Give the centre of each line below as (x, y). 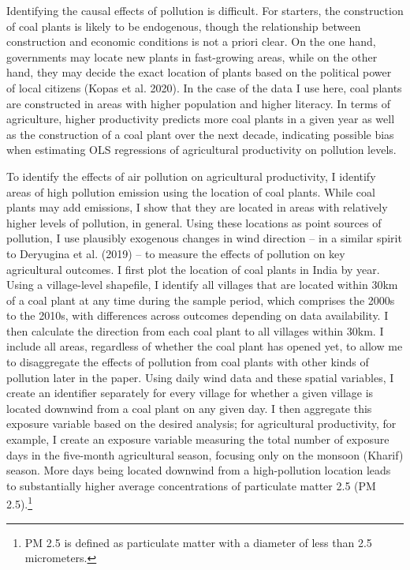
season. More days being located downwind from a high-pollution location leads (199, 470)
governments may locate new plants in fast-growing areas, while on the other (192, 56)
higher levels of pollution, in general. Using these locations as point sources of (194, 222)
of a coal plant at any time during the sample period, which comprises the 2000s (201, 300)
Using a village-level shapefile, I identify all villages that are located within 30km (202, 285)
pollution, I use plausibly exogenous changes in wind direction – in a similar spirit (204, 238)
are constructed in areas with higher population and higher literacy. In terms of (199, 103)
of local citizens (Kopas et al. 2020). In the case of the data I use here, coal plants (204, 87)
